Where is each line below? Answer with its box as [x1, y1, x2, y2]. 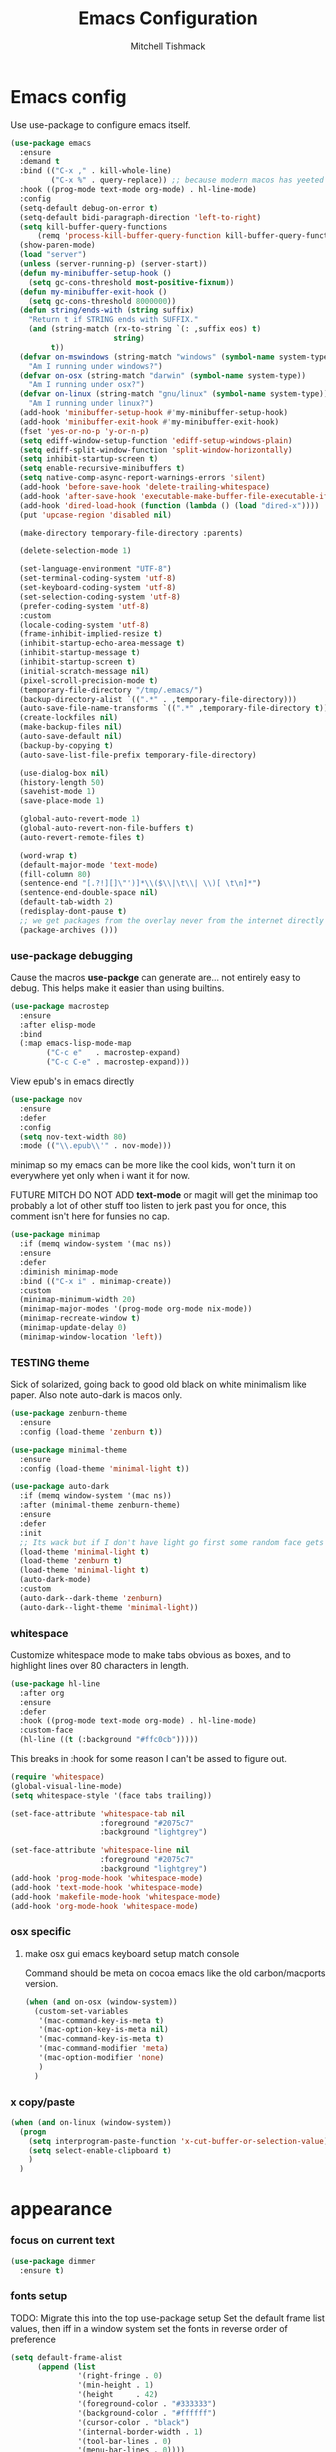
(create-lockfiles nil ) [19, 713, 118, 723]
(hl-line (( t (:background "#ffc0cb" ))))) [19, 1735, 199, 1745]
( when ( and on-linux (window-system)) [10, 2117, 172, 2127]
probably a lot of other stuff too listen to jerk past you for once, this [10, 1200, 287, 1212]
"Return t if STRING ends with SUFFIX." [28, 315, 199, 325]
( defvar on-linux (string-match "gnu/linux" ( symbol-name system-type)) [19, 389, 329, 399]
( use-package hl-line [10, 1678, 101, 1689]
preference [10, 2333, 57, 2345]
